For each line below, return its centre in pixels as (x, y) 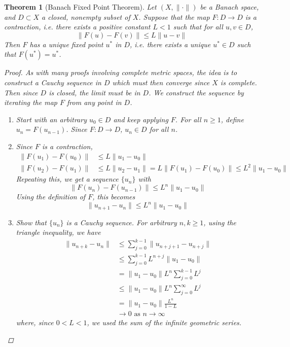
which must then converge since (161, 82)
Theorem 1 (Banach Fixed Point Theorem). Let (80, 7)
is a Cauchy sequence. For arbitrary (121, 222)
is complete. (239, 82)
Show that (31, 222)
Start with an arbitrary (51, 119)
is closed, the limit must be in (95, 92)
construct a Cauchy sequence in (53, 82)
